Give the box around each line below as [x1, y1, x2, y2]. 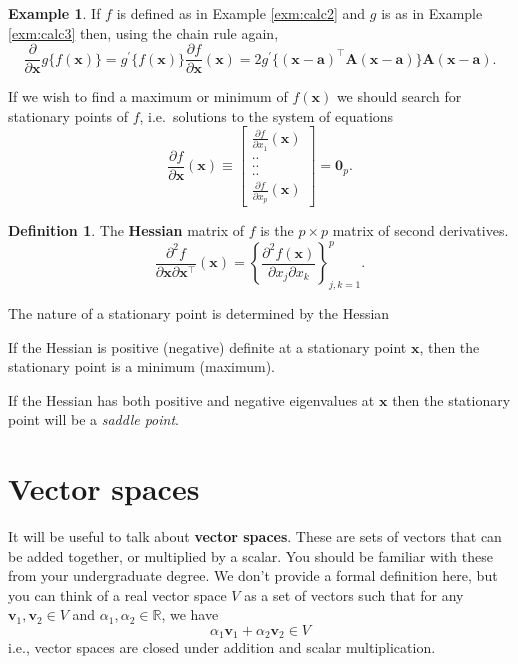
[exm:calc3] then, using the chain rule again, [8, 22, 279, 43]
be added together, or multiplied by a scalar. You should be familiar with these [8, 545, 493, 566]
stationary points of [8, 105, 128, 126]
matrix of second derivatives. [332, 220, 509, 241]
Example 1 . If [8, 3, 101, 23]
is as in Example [381, 3, 483, 23]
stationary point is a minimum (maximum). [8, 356, 275, 377]
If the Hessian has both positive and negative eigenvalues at [8, 389, 375, 410]
